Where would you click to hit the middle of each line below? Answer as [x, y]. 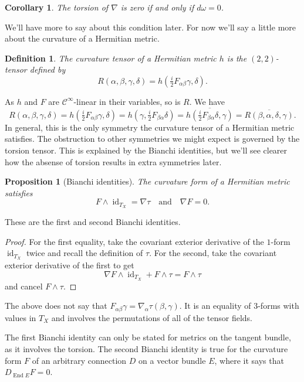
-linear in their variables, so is [127, 101]
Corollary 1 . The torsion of [57, 7]
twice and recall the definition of [85, 253]
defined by [48, 69]
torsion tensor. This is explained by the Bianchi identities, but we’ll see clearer [146, 150]
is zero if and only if [157, 7]
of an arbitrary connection [79, 360]
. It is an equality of [215, 306]
